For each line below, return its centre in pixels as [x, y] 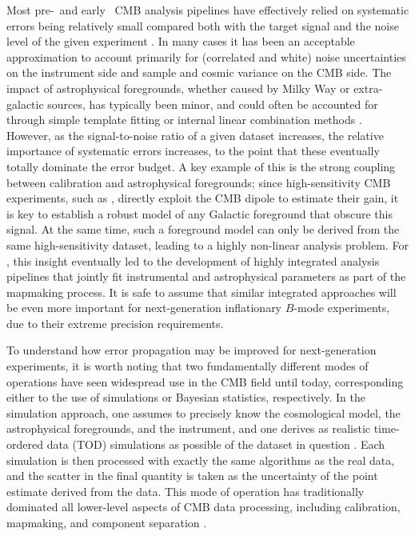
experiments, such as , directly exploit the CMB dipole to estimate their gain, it [203, 198]
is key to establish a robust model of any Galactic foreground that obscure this [200, 213]
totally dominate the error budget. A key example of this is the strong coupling [201, 166]
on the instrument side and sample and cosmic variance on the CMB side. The [199, 72]
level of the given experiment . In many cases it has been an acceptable [181, 41]
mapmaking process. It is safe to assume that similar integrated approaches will [202, 292]
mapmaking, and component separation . [107, 522]
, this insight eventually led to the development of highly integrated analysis [193, 260]
